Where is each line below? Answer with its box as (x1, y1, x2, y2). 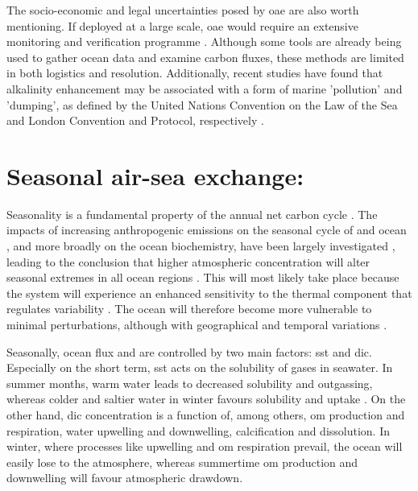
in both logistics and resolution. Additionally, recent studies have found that (6, 64, 383, 81)
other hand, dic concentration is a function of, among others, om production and (6, 406, 405, 423)
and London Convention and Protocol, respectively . (6, 112, 264, 129)
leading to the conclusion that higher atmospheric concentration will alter (6, 253, 370, 270)
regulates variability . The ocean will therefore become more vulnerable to (6, 300, 372, 317)
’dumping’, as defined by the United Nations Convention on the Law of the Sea (6, 96, 398, 113)
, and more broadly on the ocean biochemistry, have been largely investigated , (6, 237, 395, 254)
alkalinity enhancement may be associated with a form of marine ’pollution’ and (6, 80, 403, 97)
